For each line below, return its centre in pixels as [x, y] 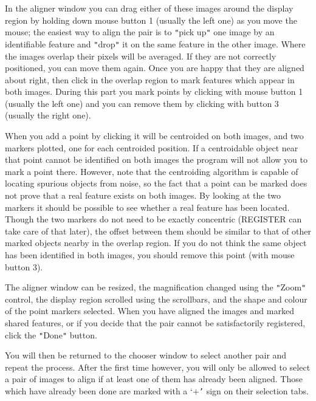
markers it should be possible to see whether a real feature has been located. [147, 207]
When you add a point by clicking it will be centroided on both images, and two [154, 136]
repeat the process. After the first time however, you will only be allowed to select [158, 367]
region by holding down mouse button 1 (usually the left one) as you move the [151, 20]
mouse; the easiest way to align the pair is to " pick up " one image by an [140, 32]
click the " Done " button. [51, 334]
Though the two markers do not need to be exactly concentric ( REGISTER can [153, 219]
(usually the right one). [48, 115]
